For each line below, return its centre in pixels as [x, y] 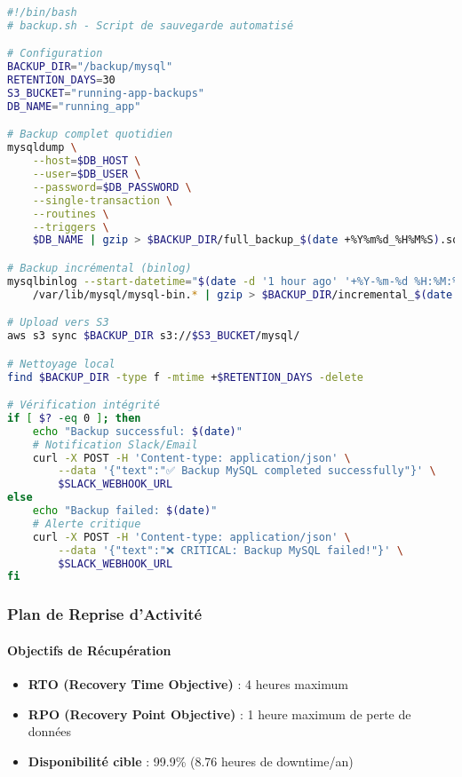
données [50, 731]
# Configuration [55, 54]
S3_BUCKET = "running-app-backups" [106, 94]
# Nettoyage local [61, 364]
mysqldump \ [42, 148]
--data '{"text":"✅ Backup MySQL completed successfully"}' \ [247, 471]
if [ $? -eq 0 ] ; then [74, 418]
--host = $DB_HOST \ [87, 161]
